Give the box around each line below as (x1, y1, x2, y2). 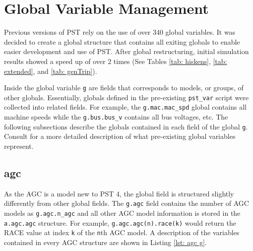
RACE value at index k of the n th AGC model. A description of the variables (4, 227, 240, 238)
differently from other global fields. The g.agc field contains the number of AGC (4, 198, 249, 208)
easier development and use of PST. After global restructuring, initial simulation (4, 46, 249, 57)
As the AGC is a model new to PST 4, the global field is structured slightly (4, 188, 234, 198)
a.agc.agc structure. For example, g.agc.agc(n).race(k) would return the (4, 217, 236, 228)
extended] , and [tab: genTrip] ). (4, 65, 97, 76)
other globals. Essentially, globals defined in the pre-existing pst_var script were (4, 92, 249, 102)
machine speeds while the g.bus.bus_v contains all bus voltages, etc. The (4, 112, 228, 122)
